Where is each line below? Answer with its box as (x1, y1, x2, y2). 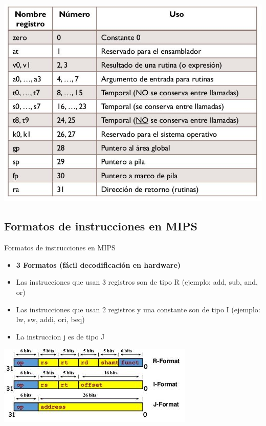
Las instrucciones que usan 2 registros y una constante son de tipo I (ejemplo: (16, 304, 260, 314)
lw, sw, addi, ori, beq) (16, 314, 85, 325)
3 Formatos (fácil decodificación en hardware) (16, 259, 181, 270)
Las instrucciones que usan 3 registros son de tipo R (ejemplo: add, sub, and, (16, 276, 258, 287)
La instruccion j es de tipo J (16, 331, 105, 342)
